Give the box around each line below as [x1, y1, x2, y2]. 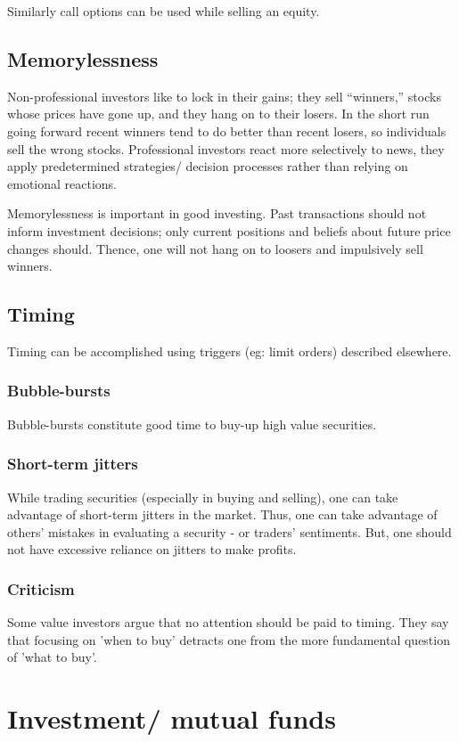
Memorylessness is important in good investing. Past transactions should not [7, 204, 427, 223]
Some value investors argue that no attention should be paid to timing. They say [7, 613, 449, 632]
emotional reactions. [7, 174, 118, 192]
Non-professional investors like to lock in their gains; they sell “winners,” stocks [7, 86, 441, 105]
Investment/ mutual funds [7, 700, 336, 737]
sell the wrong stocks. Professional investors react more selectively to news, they [7, 139, 445, 158]
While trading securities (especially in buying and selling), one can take [7, 487, 398, 506]
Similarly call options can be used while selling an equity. [7, 2, 320, 20]
